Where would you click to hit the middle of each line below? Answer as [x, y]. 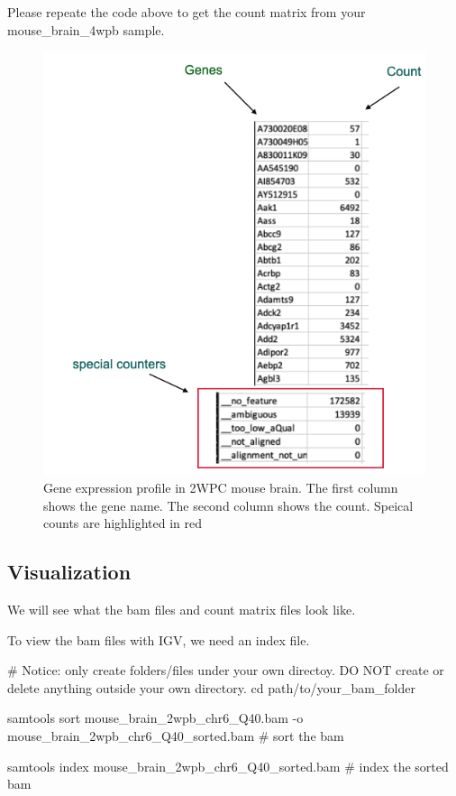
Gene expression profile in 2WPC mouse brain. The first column [221, 488]
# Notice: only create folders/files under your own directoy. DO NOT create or [226, 670]
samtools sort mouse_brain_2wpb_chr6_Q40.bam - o [155, 718]
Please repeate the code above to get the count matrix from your [187, 12]
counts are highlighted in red [123, 523]
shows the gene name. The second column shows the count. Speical [228, 505]
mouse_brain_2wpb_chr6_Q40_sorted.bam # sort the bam [176, 736]
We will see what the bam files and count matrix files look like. [182, 610]
